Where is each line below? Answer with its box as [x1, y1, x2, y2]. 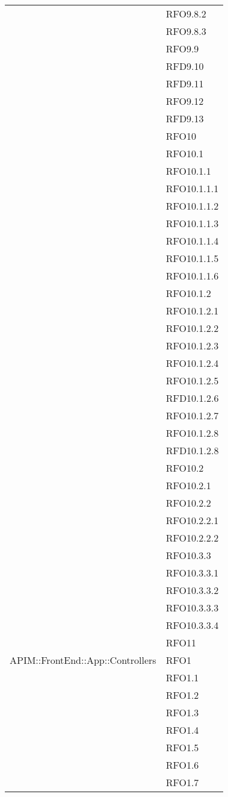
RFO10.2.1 [165, 478, 211, 492]
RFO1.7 [165, 775, 199, 789]
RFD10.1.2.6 [165, 391, 219, 405]
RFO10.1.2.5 [165, 373, 219, 387]
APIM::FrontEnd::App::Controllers [10, 653, 156, 667]
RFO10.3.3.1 [165, 566, 219, 580]
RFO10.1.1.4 [165, 234, 219, 248]
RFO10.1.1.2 [165, 199, 219, 213]
